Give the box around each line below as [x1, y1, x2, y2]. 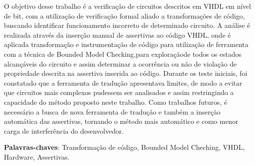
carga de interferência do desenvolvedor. [4, 125, 124, 136]
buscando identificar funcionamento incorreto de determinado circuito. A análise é [4, 20, 251, 30]
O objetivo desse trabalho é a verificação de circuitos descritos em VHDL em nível [4, 1, 251, 11]
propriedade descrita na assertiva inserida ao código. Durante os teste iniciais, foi [4, 68, 248, 78]
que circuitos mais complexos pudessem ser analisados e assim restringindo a [4, 87, 234, 97]
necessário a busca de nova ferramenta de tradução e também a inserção [4, 106, 221, 117]
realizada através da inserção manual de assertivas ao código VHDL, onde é [4, 29, 231, 40]
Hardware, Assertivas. [4, 151, 70, 162]
